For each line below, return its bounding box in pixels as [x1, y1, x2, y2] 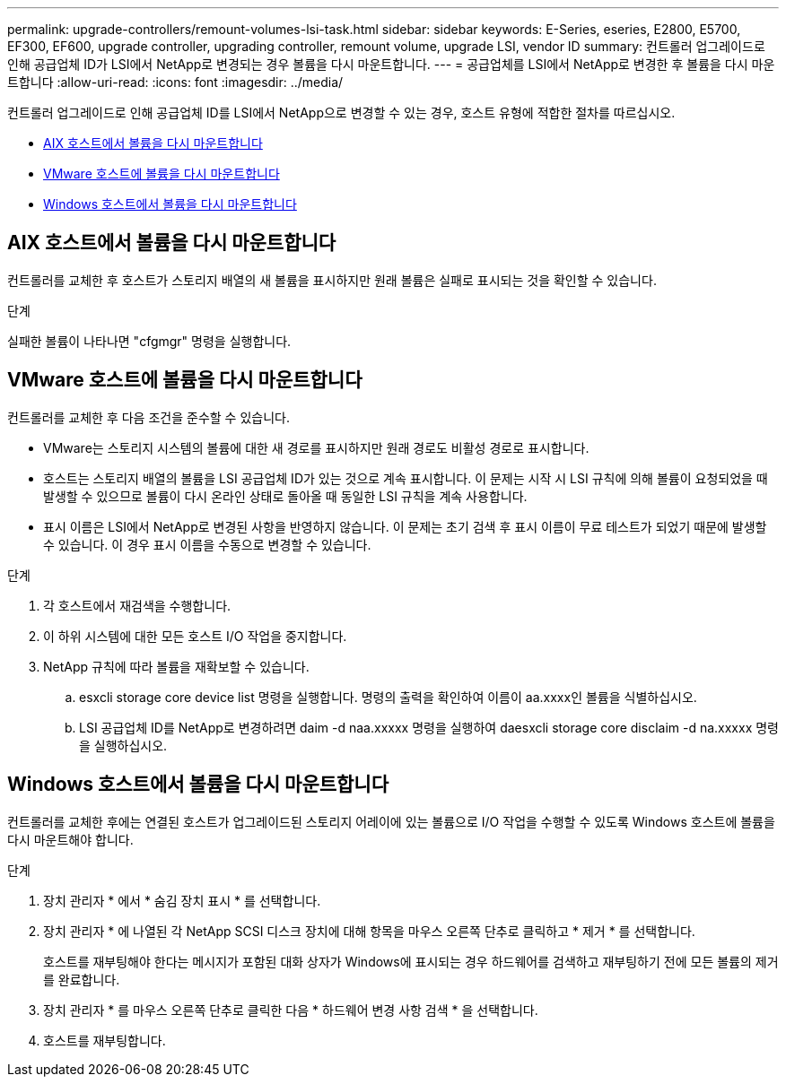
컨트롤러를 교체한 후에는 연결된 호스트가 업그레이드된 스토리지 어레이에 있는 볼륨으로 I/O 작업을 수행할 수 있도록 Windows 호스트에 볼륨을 [7, 813, 775, 829]
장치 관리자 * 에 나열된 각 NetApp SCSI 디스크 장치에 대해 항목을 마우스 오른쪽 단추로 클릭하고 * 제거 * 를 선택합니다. [43, 923, 695, 939]
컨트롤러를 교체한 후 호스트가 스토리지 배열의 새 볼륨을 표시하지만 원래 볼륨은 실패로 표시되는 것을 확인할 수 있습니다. [7, 272, 657, 288]
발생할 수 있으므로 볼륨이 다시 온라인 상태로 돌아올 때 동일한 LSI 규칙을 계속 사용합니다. [43, 488, 528, 504]
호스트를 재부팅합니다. [43, 1032, 166, 1048]
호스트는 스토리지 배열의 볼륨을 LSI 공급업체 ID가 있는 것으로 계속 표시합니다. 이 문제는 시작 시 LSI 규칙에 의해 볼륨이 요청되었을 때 [43, 470, 768, 486]
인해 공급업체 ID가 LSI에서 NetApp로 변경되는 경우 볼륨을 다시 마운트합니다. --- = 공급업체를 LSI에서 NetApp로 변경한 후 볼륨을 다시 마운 [7, 56, 775, 72]
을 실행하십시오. [79, 737, 168, 753]
